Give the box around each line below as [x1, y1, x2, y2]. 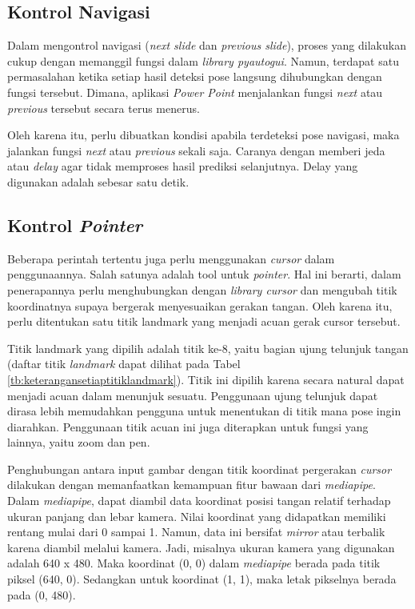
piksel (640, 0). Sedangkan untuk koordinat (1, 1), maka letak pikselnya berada [7, 571, 397, 587]
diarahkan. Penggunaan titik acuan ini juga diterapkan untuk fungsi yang [7, 418, 369, 435]
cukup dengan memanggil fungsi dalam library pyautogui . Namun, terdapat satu [7, 52, 399, 69]
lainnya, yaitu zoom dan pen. [7, 434, 150, 451]
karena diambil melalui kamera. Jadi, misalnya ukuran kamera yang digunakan [7, 539, 395, 555]
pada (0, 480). [7, 586, 76, 603]
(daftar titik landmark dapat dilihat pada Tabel [7, 355, 241, 372]
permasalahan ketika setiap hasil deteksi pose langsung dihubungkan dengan [7, 68, 382, 85]
